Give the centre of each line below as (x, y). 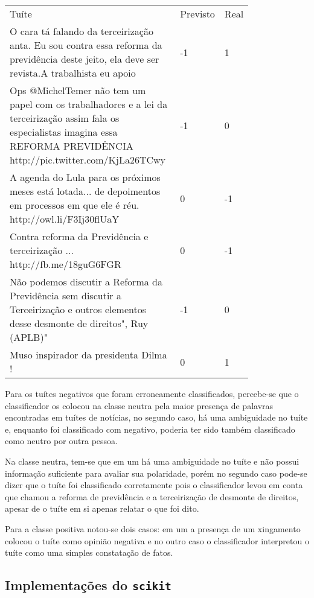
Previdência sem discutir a (66, 295)
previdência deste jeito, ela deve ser (85, 59)
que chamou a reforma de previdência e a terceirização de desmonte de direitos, (152, 496)
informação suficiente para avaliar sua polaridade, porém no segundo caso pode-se (156, 473)
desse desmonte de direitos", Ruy (79, 323)
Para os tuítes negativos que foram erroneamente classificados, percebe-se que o (152, 393)
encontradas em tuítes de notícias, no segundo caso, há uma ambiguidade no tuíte (156, 417)
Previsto (197, 14)
